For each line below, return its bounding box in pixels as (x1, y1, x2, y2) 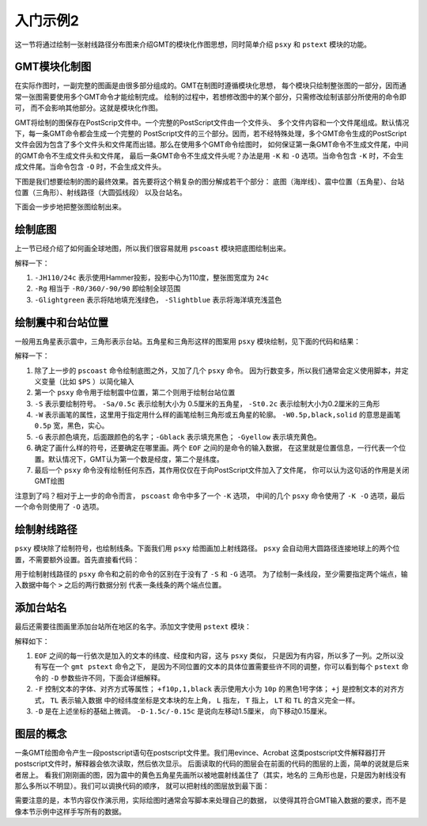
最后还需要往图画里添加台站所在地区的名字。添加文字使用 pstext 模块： (14, 622, 252, 631)
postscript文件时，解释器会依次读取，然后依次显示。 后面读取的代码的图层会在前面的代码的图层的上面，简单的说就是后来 (14, 759, 410, 768)
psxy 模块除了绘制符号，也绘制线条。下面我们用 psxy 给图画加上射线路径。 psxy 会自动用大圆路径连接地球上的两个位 (14, 543, 400, 554)
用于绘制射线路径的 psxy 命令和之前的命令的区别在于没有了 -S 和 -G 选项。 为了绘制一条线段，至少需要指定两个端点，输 (14, 569, 408, 578)
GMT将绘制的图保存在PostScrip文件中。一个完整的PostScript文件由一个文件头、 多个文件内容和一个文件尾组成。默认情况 (14, 117, 410, 127)
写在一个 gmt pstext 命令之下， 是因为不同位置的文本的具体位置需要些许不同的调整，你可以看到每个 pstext (40, 662, 400, 672)
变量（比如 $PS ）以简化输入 (40, 376, 134, 386)
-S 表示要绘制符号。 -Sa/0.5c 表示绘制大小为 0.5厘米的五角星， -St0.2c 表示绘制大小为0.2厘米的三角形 (34, 398, 380, 408)
